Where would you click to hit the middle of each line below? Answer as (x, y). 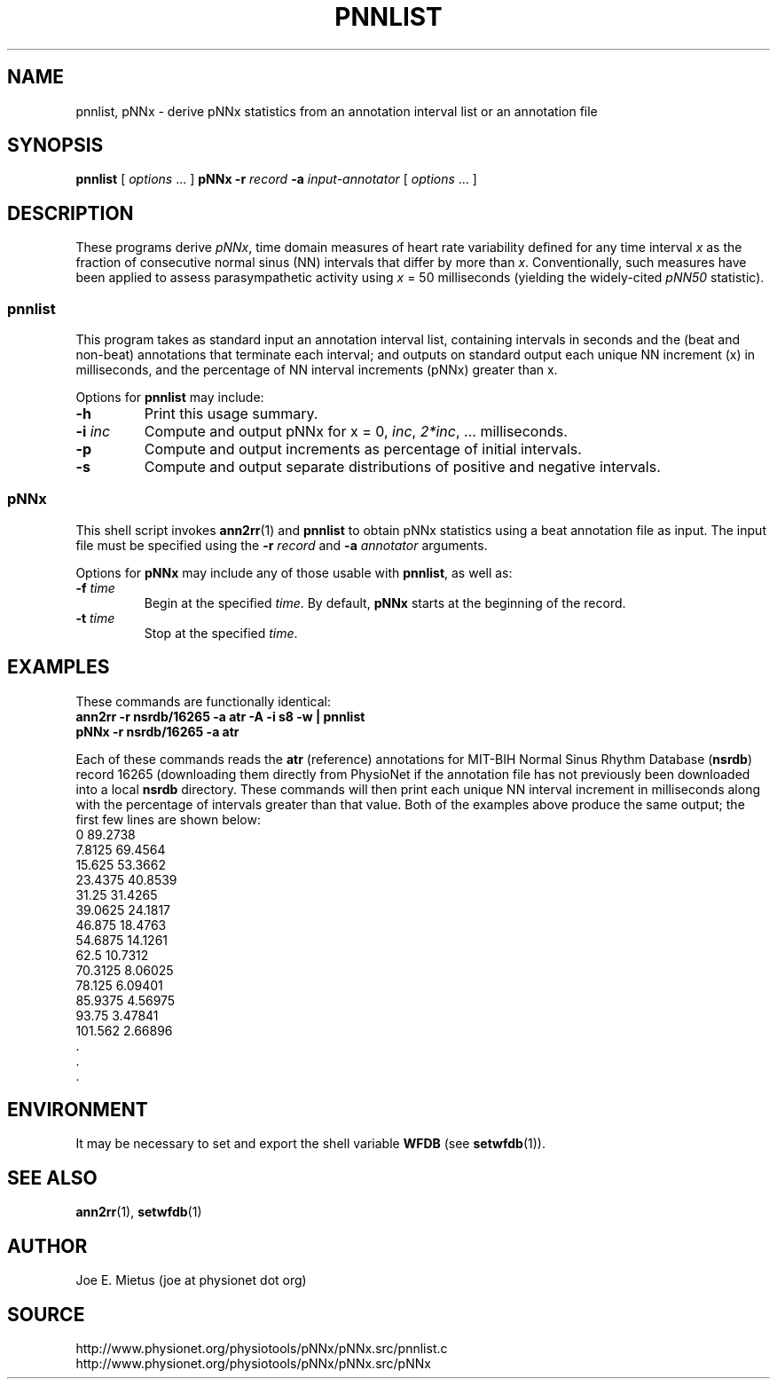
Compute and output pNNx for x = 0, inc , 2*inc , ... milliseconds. (356, 432)
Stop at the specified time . (221, 633)
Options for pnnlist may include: (170, 398)
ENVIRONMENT (78, 1110)
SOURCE (46, 1314)
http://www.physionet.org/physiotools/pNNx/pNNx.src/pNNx (253, 1363)
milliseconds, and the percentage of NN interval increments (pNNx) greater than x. (317, 370)
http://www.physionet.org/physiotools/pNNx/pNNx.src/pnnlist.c (262, 1348)
